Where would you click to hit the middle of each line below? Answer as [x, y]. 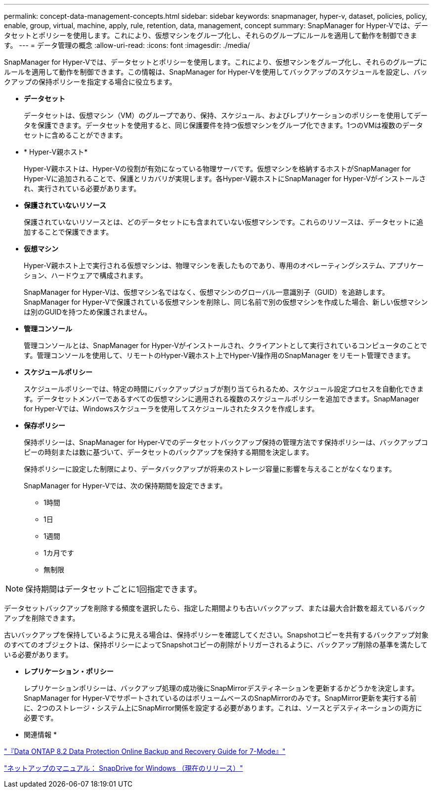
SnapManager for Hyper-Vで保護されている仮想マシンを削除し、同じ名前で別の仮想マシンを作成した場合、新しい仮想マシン [226, 302]
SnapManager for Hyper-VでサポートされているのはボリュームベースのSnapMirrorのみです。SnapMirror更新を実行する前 [220, 698]
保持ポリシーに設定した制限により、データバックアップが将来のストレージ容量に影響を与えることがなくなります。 [210, 469]
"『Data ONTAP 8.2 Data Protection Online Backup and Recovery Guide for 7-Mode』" [145, 751]
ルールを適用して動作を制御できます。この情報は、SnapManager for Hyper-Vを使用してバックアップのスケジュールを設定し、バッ [216, 72]
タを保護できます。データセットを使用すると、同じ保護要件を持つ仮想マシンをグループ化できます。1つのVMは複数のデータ [223, 125]
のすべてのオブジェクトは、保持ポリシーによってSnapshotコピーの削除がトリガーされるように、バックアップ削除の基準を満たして [216, 645]
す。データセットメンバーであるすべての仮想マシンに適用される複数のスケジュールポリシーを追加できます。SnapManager [222, 399]
